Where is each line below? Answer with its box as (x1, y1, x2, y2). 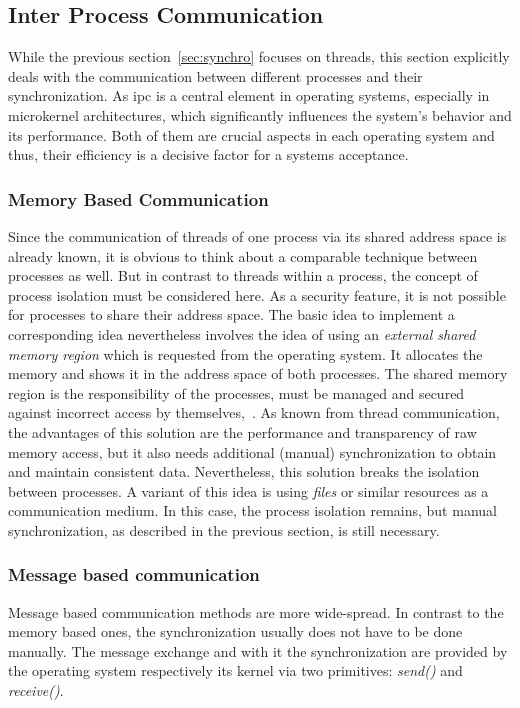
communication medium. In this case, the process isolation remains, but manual (8, 500, 497, 521)
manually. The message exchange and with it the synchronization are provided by (8, 640, 508, 661)
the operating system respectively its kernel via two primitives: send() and (8, 660, 463, 681)
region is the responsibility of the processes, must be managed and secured (8, 382, 465, 403)
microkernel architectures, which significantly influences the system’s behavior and (8, 104, 512, 125)
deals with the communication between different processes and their (8, 65, 423, 86)
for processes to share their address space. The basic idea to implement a (8, 304, 455, 325)
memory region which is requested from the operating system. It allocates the (8, 343, 483, 364)
